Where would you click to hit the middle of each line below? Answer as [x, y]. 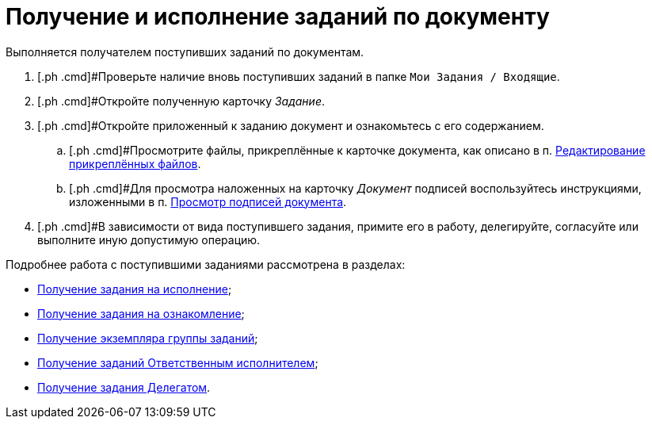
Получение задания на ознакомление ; [141, 313]
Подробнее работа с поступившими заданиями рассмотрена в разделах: [206, 264]
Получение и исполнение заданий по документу [278, 17]
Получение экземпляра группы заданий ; [148, 338]
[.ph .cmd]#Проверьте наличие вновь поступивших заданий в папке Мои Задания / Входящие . [299, 76]
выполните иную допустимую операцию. [149, 239]
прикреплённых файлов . [135, 163]
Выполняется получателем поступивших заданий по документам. [185, 52]
